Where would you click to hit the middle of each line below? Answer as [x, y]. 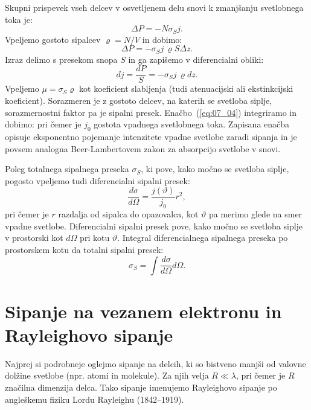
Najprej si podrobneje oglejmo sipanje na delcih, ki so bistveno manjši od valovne [155, 363]
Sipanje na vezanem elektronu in [143, 311]
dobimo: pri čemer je [43, 124]
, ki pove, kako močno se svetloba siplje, [215, 169]
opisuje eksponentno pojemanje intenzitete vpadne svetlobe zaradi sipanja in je [151, 136]
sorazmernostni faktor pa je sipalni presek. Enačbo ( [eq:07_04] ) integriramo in [151, 112]
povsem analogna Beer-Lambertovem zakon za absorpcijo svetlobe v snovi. [143, 148]
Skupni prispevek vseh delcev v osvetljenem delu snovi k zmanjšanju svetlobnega [154, 7]
